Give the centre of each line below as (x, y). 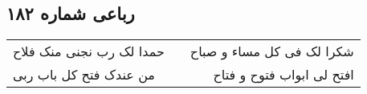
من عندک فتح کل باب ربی (84, 75)
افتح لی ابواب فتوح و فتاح (283, 75)
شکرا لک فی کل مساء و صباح (272, 51)
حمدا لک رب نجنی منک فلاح (89, 51)
